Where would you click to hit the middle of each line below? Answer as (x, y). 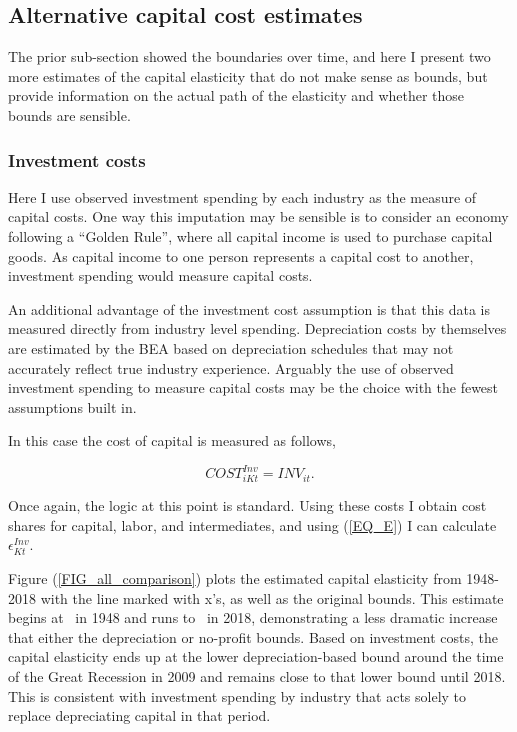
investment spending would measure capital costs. (160, 275)
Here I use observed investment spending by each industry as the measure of (242, 196)
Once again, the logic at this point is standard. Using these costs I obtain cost (247, 505)
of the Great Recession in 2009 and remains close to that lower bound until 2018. (257, 675)
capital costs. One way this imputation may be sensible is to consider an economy (258, 216)
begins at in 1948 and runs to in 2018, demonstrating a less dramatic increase (253, 617)
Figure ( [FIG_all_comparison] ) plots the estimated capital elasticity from (235, 577)
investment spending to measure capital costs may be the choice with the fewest (253, 387)
